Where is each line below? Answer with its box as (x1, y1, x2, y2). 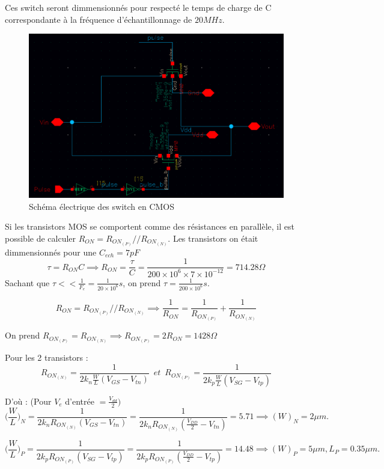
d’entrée (65, 394, 94, 407)
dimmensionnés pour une (5, 245, 97, 258)
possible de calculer (5, 231, 76, 244)
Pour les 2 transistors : (5, 351, 88, 364)
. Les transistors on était (168, 231, 258, 244)
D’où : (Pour (5, 394, 52, 407)
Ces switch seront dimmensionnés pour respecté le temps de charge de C (5, 1, 272, 13)
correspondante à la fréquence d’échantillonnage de (5, 13, 192, 25)
